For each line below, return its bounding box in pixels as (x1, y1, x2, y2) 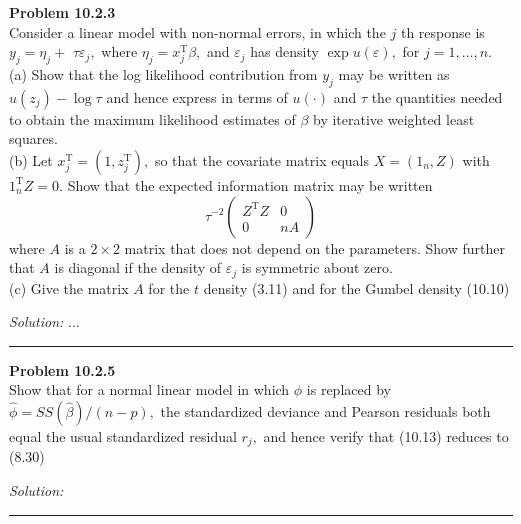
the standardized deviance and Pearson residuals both (160, 400, 491, 421)
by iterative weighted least (313, 108, 475, 129)
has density (250, 41, 319, 62)
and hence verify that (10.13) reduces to (263, 425, 509, 446)
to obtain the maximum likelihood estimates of (9, 108, 296, 129)
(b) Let (9, 149, 53, 170)
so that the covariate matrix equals (154, 149, 370, 170)
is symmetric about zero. (241, 257, 393, 278)
